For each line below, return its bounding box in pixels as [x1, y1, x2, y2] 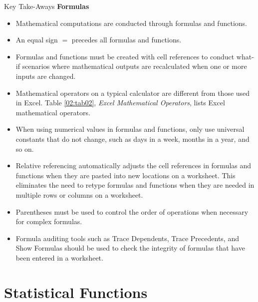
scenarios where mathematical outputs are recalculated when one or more [22, 61, 247, 71]
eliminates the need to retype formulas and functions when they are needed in [15, 180, 255, 190]
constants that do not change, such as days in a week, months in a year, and [15, 133, 250, 144]
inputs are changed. [15, 70, 76, 81]
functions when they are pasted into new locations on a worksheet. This [15, 170, 236, 180]
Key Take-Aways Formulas [4, 1, 89, 11]
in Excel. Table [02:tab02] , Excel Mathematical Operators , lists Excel [15, 97, 225, 108]
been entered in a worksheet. [15, 252, 103, 263]
